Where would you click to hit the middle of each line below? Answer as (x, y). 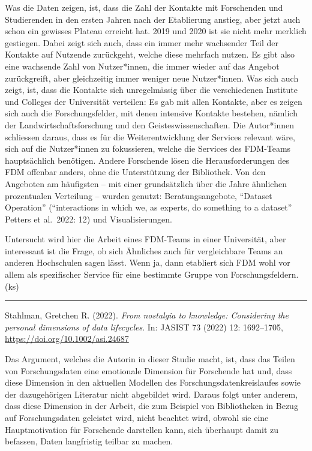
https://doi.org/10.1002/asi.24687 (67, 339)
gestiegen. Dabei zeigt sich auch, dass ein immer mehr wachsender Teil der (142, 42)
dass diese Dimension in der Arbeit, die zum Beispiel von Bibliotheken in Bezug (151, 406)
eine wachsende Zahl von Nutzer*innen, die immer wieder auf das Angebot (142, 66)
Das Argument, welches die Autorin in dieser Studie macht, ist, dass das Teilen (150, 359)
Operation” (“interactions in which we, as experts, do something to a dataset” (148, 207)
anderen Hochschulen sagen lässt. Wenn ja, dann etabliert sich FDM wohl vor (148, 262)
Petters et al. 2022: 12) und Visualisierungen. (88, 219)
